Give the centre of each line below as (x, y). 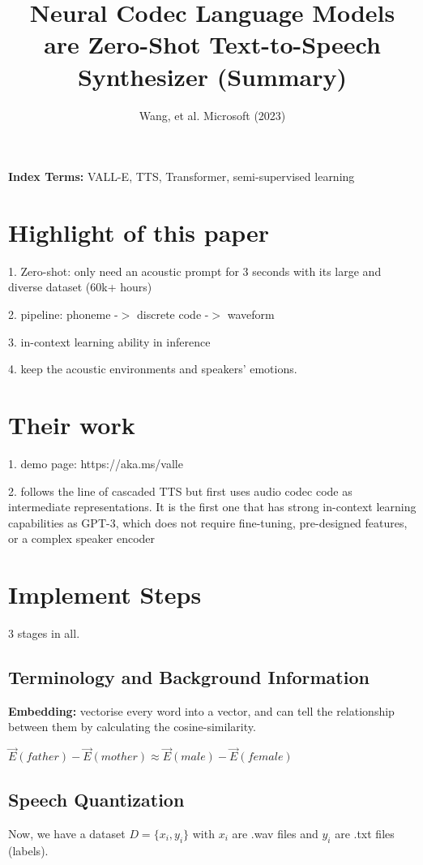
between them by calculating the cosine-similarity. (132, 727)
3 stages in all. (44, 633)
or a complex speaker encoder (82, 538)
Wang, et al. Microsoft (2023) (212, 115)
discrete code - (173, 314)
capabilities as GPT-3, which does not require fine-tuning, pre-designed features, (208, 522)
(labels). (28, 850)
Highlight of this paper (139, 232)
